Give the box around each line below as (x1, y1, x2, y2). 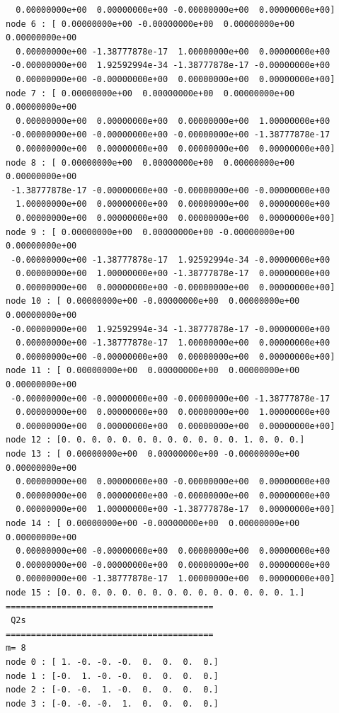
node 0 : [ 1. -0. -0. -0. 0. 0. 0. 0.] (6, 656, 219, 667)
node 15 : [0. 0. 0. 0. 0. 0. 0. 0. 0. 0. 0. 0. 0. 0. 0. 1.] (6, 587, 305, 598)
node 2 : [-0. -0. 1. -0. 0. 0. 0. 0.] (6, 685, 219, 695)
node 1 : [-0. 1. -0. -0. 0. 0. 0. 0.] (6, 671, 219, 681)
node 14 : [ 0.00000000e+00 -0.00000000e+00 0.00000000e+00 (6, 518, 300, 528)
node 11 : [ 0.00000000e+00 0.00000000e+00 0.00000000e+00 (6, 365, 300, 376)
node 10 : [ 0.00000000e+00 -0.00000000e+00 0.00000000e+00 (6, 296, 300, 307)
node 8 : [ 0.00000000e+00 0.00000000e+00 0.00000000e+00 (6, 157, 295, 168)
